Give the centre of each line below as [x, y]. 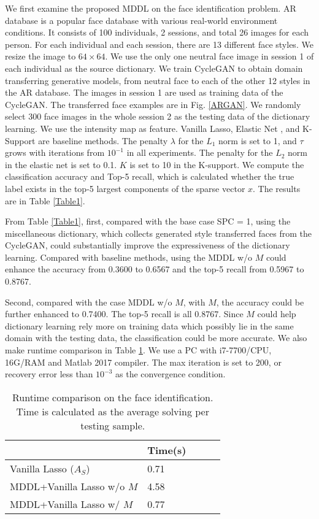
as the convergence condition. [171, 374]
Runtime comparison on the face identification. [113, 397]
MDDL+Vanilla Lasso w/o [67, 486]
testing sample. [113, 425]
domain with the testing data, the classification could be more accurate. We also [156, 338]
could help [277, 314]
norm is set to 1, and [258, 140]
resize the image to [40, 56]
